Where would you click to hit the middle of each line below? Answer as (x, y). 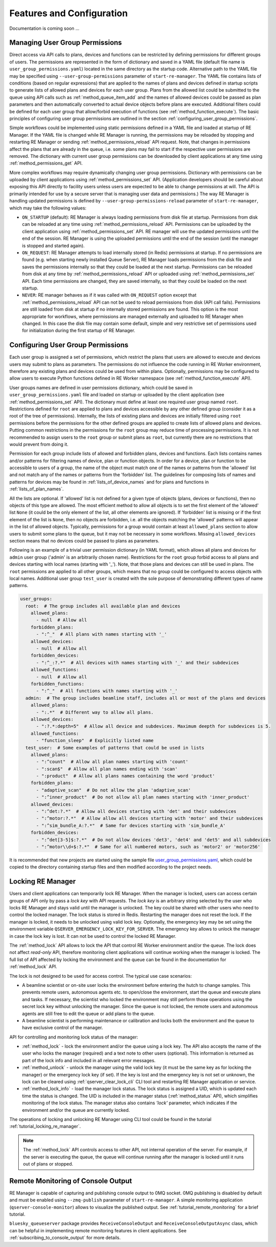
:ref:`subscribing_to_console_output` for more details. (65, 1238)
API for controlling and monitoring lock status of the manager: (74, 1037)
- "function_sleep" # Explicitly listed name (95, 741)
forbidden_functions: (57, 684)
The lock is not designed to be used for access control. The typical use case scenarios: (101, 976)
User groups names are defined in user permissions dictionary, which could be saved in (101, 388)
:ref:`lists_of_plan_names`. (37, 489)
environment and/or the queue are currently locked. (76, 1110)
